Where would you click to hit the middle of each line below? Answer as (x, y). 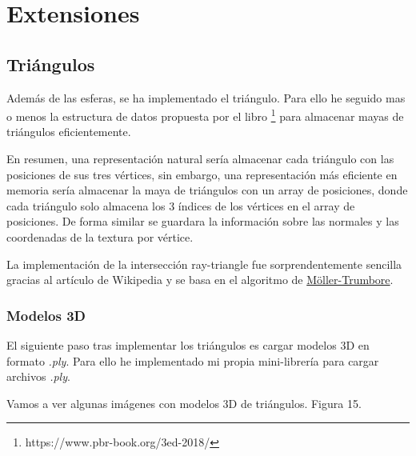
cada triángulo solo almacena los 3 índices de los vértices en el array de (181, 205)
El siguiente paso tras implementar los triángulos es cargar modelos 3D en (188, 344)
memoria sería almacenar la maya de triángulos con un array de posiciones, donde (207, 190)
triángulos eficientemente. (69, 132)
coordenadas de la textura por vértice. (100, 236)
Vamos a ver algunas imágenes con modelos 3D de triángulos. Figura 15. (184, 403)
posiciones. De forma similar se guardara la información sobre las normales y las (203, 221)
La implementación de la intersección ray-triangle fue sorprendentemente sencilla (204, 264)
